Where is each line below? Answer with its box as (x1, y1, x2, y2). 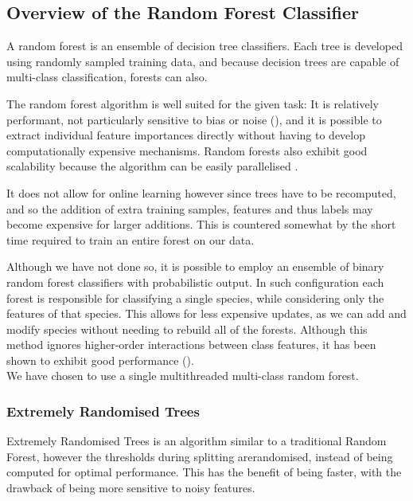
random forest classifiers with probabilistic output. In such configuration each (6, 273, 384, 290)
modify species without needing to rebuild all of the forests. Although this (6, 320, 368, 337)
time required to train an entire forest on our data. (6, 231, 255, 248)
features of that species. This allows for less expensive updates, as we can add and (6, 305, 407, 322)
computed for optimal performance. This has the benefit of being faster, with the (6, 464, 402, 480)
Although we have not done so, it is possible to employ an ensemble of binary (6, 258, 384, 275)
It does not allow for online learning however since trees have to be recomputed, (6, 184, 396, 201)
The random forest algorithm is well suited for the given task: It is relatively (6, 95, 380, 112)
